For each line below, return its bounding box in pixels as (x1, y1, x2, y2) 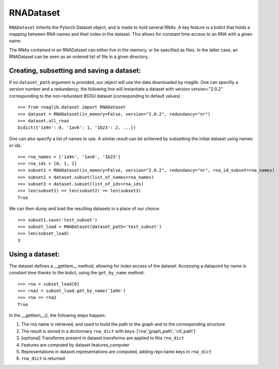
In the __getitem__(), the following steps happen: (9, 312, 106, 318)
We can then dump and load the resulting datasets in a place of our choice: (9, 205, 160, 212)
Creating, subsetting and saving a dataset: (9, 66, 141, 75)
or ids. (9, 143, 22, 148)
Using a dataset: (9, 250, 60, 258)
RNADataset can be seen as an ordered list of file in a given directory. (9, 54, 149, 60)
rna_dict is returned (21, 355, 65, 361)
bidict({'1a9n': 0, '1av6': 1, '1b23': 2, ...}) (18, 125, 136, 130)
